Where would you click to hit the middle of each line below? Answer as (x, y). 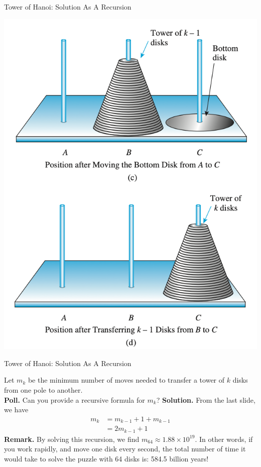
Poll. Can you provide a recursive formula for (75, 399)
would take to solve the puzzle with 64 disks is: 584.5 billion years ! (106, 458)
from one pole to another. (43, 390)
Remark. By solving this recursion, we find (72, 439)
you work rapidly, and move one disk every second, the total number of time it (125, 449)
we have (16, 410)
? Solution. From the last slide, (206, 399)
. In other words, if (224, 439)
